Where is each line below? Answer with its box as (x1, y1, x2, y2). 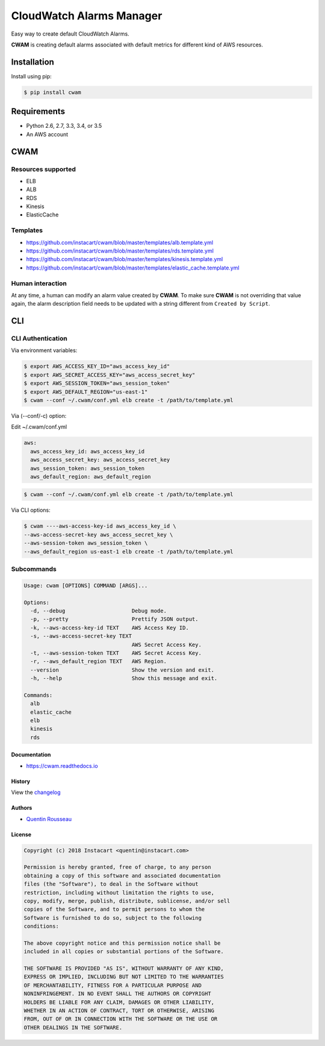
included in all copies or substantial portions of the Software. (23, 948, 224, 955)
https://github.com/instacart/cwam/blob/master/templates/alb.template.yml (26, 239, 214, 246)
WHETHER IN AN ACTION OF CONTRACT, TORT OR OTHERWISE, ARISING (23, 1007, 215, 1014)
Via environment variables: (11, 347, 78, 354)
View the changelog (11, 789, 61, 796)
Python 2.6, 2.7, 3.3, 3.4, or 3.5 (26, 122, 102, 130)
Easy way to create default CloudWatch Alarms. (11, 30, 129, 37)
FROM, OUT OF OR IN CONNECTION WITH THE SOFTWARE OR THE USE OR (23, 1016, 218, 1022)
